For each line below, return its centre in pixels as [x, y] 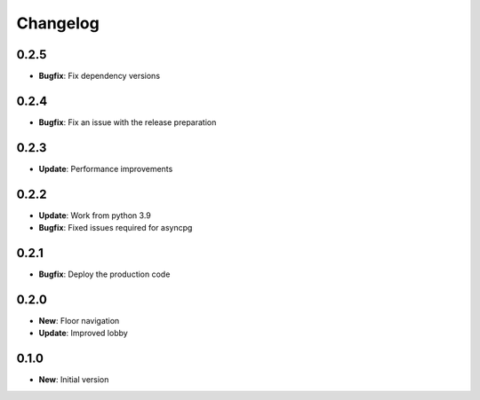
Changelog [58, 23]
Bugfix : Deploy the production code [104, 274]
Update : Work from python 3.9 [95, 215]
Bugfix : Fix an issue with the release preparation [128, 122]
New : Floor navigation [79, 320]
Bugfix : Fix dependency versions [99, 76]
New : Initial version [74, 380]
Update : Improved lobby [83, 333]
